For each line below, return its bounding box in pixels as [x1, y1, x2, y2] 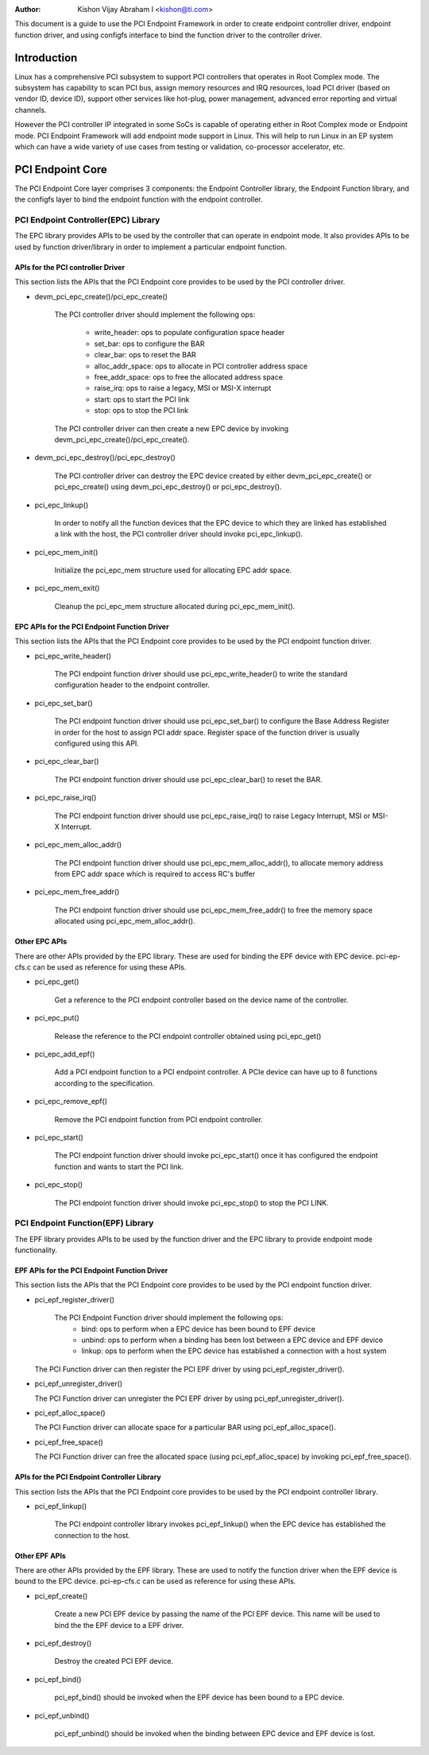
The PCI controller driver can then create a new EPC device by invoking [54, 423, 289, 433]
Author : [14, 5, 41, 13]
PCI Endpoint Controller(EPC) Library [14, 214, 160, 226]
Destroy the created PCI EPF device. [54, 1657, 174, 1666]
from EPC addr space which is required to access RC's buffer [54, 870, 256, 879]
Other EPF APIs [14, 1551, 67, 1560]
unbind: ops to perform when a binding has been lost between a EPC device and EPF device [81, 1335, 384, 1344]
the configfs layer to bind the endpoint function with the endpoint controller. [14, 195, 263, 204]
